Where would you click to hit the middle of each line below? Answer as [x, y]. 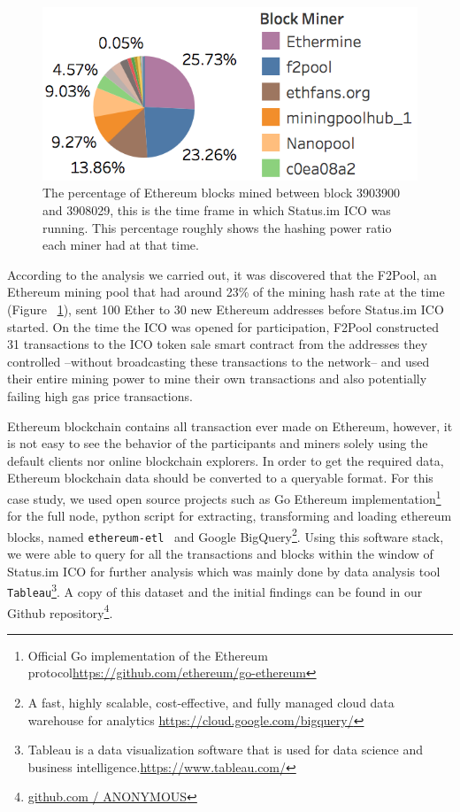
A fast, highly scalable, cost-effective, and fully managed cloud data [211, 703]
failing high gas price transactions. [100, 395]
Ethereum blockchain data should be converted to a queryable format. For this [220, 478]
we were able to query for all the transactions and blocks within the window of [220, 554]
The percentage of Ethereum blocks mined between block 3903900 [221, 193]
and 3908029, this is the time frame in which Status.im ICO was [217, 210]
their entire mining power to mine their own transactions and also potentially [217, 379]
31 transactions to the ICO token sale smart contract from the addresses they [218, 344]
